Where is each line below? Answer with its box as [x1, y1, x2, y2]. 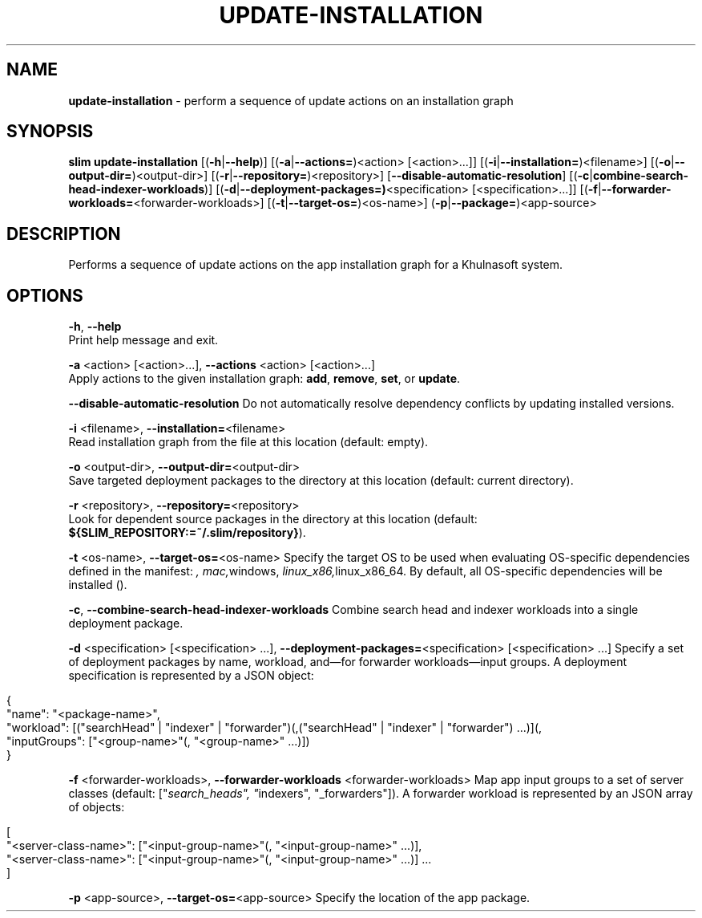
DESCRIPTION [6, 223, 121, 244]
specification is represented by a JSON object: [68, 668, 314, 683]
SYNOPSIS [6, 121, 94, 142]
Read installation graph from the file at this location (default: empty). [68, 435, 429, 449]
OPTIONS [6, 285, 83, 306]
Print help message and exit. [68, 333, 219, 347]
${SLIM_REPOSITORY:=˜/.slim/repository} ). [68, 526, 306, 540]
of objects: [68, 800, 125, 814]
